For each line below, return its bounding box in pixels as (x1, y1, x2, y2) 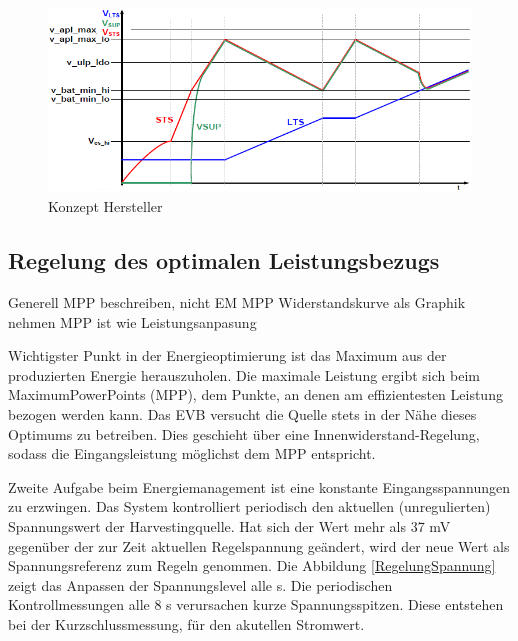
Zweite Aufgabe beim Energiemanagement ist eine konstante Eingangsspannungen (8, 476, 511, 497)
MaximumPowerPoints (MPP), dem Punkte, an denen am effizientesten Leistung (8, 384, 503, 405)
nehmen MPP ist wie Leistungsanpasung (8, 311, 257, 332)
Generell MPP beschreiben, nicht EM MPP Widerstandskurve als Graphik (8, 292, 466, 313)
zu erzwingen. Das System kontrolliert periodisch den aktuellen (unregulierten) (8, 496, 491, 517)
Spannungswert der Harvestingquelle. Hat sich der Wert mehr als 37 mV (8, 516, 451, 537)
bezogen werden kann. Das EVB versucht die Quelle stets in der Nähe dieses (8, 404, 477, 425)
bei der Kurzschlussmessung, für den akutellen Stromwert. (8, 613, 365, 634)
